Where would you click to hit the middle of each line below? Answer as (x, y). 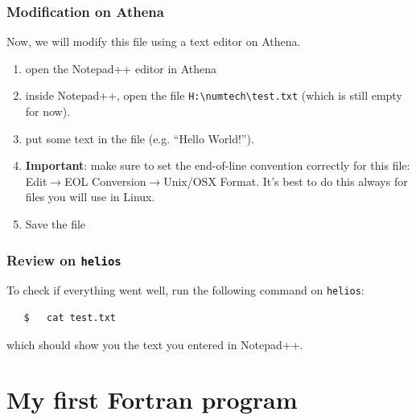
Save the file (56, 224)
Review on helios (64, 259)
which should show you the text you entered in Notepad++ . (155, 344)
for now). (48, 111)
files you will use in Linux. (90, 197)
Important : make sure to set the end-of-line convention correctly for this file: (218, 165)
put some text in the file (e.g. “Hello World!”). (140, 138)
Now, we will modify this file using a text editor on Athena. (154, 41)
